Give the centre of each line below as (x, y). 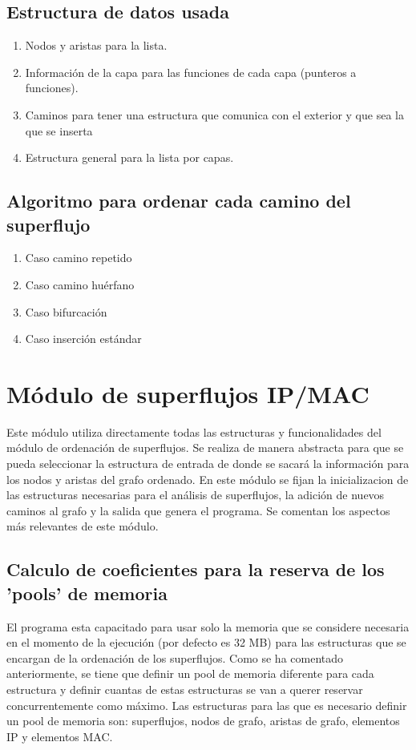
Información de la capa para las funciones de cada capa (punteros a (191, 72)
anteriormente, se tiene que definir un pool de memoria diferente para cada (190, 673)
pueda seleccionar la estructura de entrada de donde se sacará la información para (208, 464)
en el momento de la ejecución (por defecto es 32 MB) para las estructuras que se (206, 642)
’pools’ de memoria (87, 593)
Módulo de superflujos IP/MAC (188, 393)
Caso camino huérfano (80, 284)
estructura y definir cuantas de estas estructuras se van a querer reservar (185, 689)
